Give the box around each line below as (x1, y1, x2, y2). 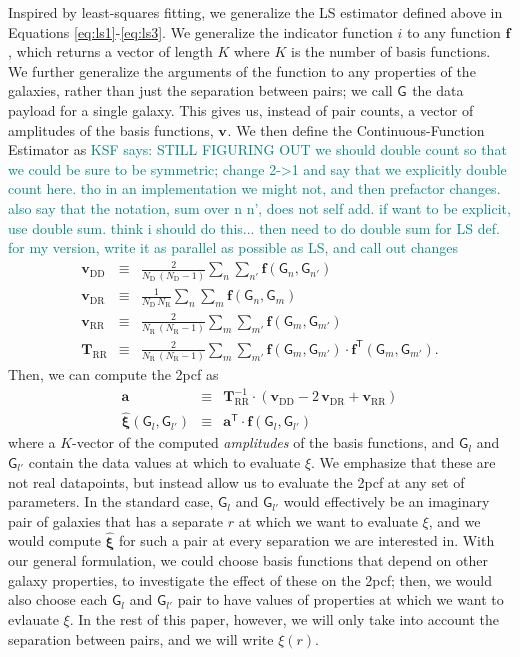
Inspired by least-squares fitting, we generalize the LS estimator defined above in (8, 2, 503, 22)
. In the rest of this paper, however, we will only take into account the (69, 609, 499, 629)
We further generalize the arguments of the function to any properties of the (8, 60, 476, 81)
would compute (8, 530, 101, 551)
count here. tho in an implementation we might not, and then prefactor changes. (8, 178, 501, 199)
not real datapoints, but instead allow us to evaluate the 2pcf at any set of (8, 471, 465, 492)
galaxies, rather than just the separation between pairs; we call (8, 80, 393, 101)
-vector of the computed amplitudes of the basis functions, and (72, 432, 455, 453)
